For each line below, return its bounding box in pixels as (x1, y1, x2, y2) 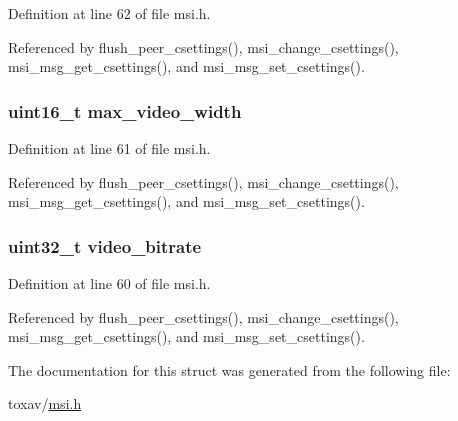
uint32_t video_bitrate (8, 233, 202, 258)
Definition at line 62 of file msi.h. (8, 3, 211, 23)
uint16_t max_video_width (8, 98, 242, 123)
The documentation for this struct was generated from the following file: (8, 359, 451, 380)
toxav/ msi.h (8, 393, 82, 414)
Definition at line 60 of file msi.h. (8, 273, 211, 293)
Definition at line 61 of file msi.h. (8, 138, 211, 158)
